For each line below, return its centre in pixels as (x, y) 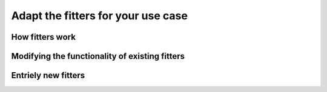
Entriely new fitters (48, 75)
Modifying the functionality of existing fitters (98, 56)
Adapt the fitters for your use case (99, 16)
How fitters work (43, 37)
